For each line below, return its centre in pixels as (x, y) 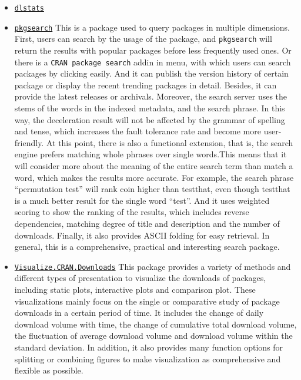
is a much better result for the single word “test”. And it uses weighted (142, 200)
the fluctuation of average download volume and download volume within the (153, 336)
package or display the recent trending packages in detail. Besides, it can (146, 85)
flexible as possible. (49, 370)
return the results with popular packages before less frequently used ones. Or (153, 50)
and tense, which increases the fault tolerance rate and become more (138, 131)
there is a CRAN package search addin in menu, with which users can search (153, 62)
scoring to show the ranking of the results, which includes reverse (132, 212)
